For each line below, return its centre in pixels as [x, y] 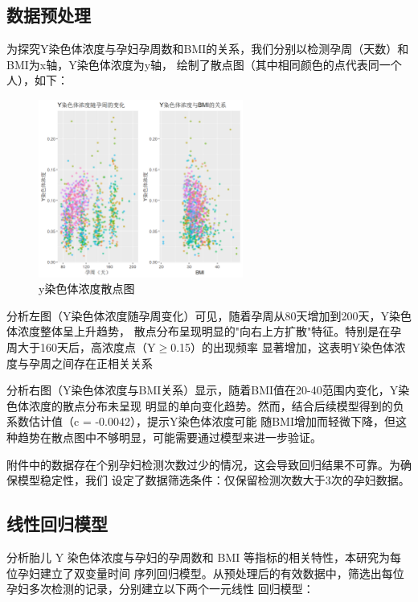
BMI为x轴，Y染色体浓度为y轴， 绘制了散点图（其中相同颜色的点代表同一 [199, 64]
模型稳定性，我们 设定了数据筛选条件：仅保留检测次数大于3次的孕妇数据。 [213, 480]
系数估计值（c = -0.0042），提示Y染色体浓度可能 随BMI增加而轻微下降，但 [201, 421]
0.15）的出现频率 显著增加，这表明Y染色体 [283, 346]
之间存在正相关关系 [102, 363]
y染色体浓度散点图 [87, 289]
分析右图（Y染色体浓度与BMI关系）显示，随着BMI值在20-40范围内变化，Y [203, 390]
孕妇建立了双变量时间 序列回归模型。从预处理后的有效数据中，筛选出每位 [211, 573]
